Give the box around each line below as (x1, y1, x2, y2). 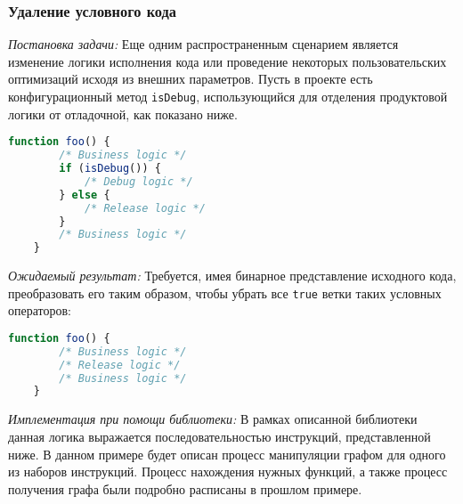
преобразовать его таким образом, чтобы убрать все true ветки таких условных (8, 283, 442, 302)
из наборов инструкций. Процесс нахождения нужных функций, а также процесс (8, 462, 448, 481)
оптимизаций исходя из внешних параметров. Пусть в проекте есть (8, 69, 373, 88)
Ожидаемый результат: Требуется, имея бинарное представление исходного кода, (8, 266, 457, 285)
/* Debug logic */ (84, 175, 193, 188)
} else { (59, 188, 110, 201)
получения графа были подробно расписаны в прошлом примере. (8, 479, 362, 498)
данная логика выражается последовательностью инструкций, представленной (8, 427, 431, 445)
